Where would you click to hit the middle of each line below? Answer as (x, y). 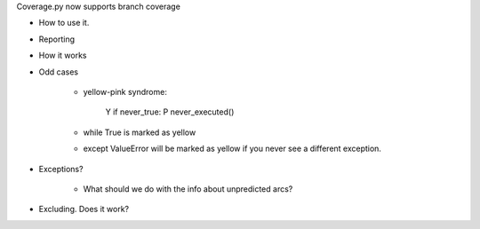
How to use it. (64, 23)
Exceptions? (61, 169)
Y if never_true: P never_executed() (170, 112)
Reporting (57, 39)
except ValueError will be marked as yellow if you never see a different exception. (232, 149)
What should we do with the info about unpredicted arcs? (188, 189)
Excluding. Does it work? (84, 209)
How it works (63, 55)
